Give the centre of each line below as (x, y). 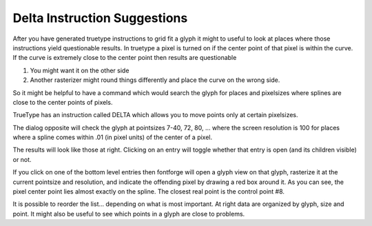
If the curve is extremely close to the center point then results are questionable (125, 58)
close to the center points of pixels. (63, 102)
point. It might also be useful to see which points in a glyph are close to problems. (129, 214)
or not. (22, 159)
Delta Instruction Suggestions (100, 18)
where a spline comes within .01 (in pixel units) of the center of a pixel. (113, 137)
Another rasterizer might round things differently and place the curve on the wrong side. (155, 80)
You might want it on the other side (80, 70)
